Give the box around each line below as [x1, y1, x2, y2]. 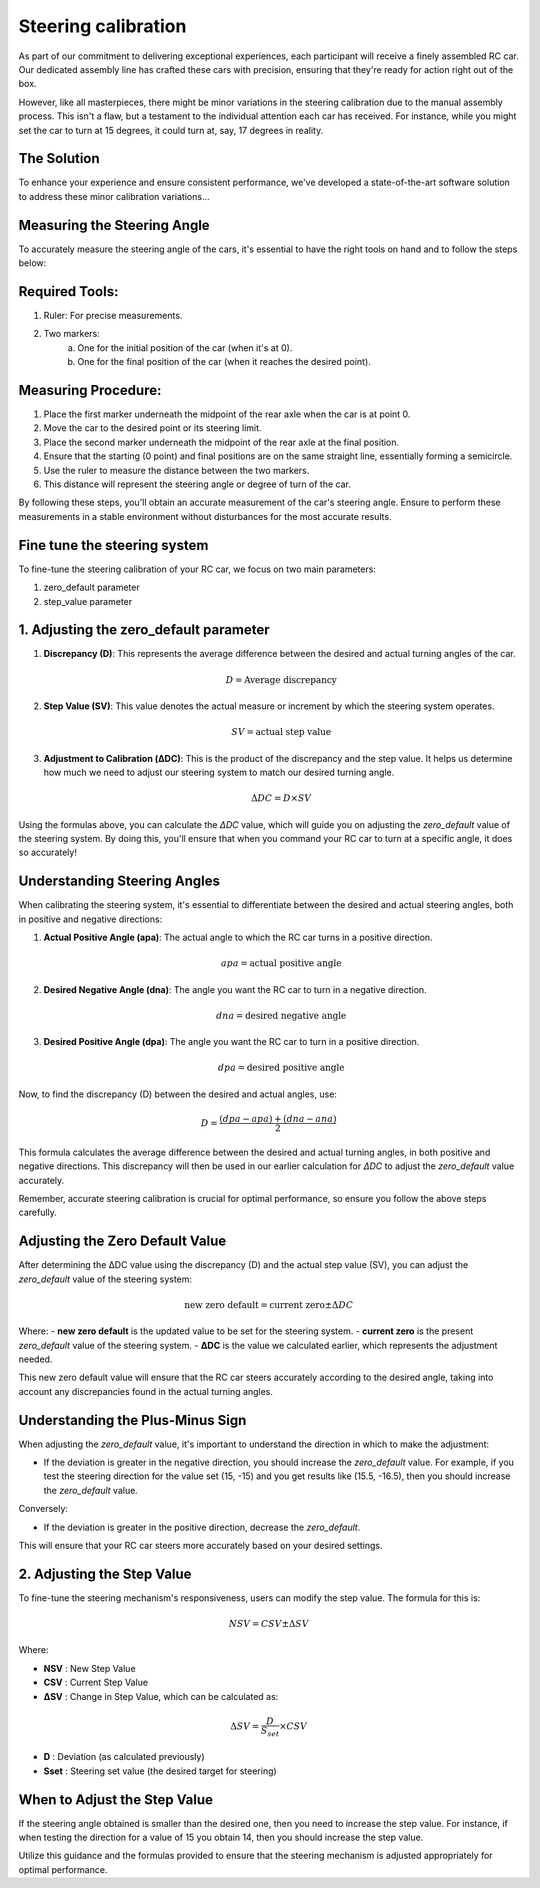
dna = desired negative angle [216, 1010, 347, 1021]
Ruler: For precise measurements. [43, 310, 183, 321]
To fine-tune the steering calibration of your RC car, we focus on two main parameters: [18, 563, 377, 575]
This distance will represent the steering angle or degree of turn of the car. [43, 478, 352, 490]
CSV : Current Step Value [43, 1676, 149, 1689]
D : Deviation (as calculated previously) [43, 1751, 205, 1763]
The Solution [18, 150, 100, 167]
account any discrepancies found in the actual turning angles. [18, 1385, 274, 1397]
